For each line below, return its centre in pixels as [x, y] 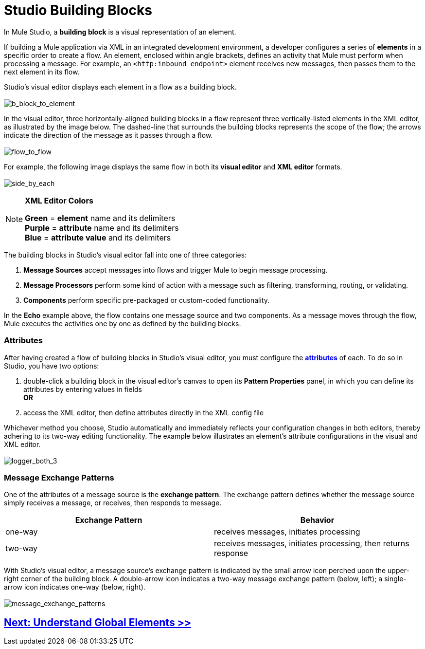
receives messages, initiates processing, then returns [312, 544]
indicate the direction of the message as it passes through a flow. [108, 135]
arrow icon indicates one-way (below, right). [75, 587]
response [231, 553]
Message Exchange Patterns [59, 477]
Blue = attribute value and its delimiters [98, 237]
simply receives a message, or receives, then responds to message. [113, 503]
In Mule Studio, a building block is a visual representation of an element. [120, 32]
